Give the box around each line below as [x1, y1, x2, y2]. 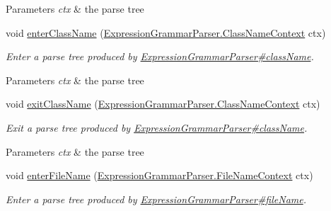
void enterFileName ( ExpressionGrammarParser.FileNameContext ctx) [6, 168, 313, 183]
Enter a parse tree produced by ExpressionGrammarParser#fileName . [6, 191, 307, 206]
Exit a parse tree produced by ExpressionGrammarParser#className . [6, 120, 308, 135]
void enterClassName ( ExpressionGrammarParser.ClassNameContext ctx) [6, 25, 326, 40]
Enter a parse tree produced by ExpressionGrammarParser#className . [6, 49, 314, 64]
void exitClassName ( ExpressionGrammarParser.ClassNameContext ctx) [6, 96, 320, 111]
